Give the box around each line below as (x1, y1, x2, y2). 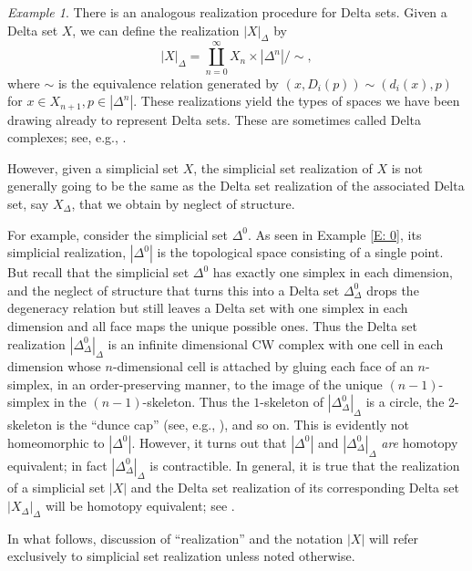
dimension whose (7, 357, 101, 376)
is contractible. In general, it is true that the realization (149, 455, 460, 474)
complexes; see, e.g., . (7, 128, 127, 147)
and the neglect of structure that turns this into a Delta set (7, 280, 340, 299)
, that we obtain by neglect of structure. (71, 193, 295, 213)
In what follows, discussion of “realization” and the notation (7, 528, 344, 547)
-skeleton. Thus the (142, 392, 250, 411)
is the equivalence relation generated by (57, 73, 280, 92)
